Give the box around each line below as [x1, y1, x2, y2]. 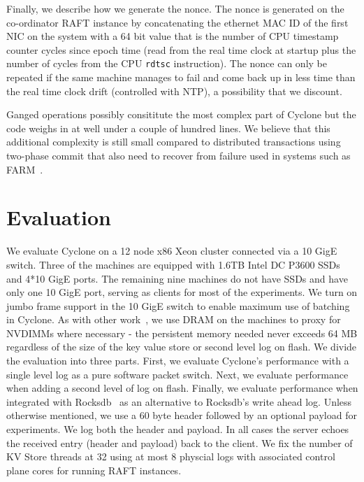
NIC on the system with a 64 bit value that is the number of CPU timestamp [6, 29, 339, 43]
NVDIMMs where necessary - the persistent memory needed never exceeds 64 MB [6, 325, 358, 340]
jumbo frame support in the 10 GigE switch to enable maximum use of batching [6, 298, 350, 313]
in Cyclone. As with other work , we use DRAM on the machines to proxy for [6, 312, 341, 327]
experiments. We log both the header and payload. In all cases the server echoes [6, 422, 349, 437]
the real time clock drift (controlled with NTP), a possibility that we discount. [6, 83, 342, 98]
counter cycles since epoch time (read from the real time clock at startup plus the [6, 42, 356, 57]
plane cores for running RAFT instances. [6, 462, 182, 477]
